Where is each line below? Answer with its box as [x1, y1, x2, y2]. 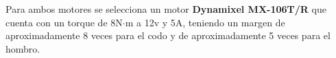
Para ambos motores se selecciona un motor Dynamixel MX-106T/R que [5, 2, 326, 16]
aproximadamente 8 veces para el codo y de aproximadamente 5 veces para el [5, 28, 331, 42]
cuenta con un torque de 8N [5, 15, 123, 29]
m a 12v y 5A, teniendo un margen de [125, 15, 285, 29]
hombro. [5, 41, 40, 55]
